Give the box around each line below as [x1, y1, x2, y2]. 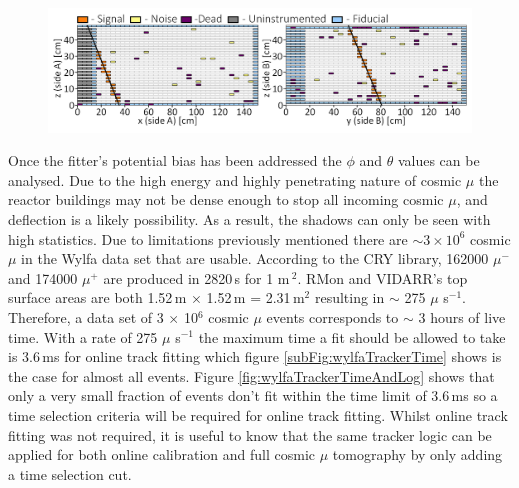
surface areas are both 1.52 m [8, 287, 187, 308]
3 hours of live [418, 306, 506, 327]
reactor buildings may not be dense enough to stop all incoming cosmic [8, 189, 444, 210]
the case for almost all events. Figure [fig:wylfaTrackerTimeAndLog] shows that [8, 365, 495, 386]
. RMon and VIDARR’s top [297, 267, 468, 288]
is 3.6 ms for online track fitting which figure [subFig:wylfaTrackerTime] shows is [8, 346, 502, 367]
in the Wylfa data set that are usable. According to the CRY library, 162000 [21, 248, 489, 269]
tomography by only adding [332, 444, 503, 465]
